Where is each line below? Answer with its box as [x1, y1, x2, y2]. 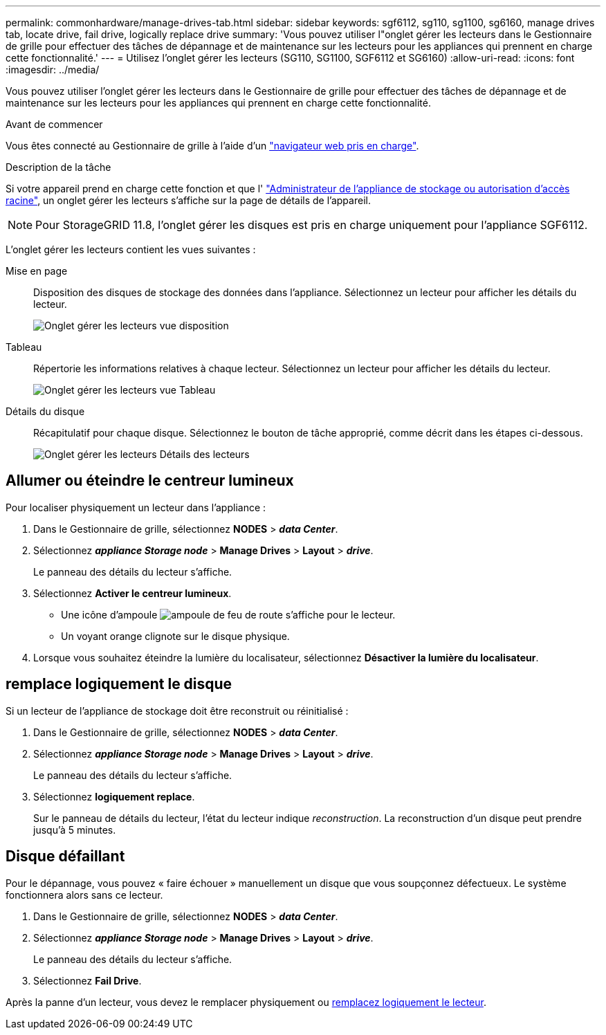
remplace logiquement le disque [6, 675, 232, 693]
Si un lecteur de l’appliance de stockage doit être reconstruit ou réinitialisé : [6, 704, 349, 717]
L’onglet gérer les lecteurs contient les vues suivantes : [6, 244, 256, 255]
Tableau [6, 341, 42, 353]
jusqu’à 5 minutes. [33, 823, 116, 836]
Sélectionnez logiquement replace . [33, 790, 195, 803]
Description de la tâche [6, 161, 111, 173]
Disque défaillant [6, 848, 125, 865]
